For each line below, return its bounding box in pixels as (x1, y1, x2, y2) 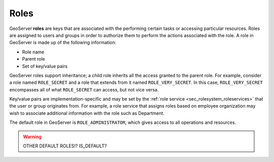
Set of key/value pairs (22, 63, 68, 69)
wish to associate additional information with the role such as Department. (9, 110, 165, 116)
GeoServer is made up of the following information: (9, 40, 117, 46)
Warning (23, 134, 42, 140)
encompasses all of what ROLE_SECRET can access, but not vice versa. (9, 86, 159, 92)
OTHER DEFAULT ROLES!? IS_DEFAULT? (23, 143, 107, 149)
